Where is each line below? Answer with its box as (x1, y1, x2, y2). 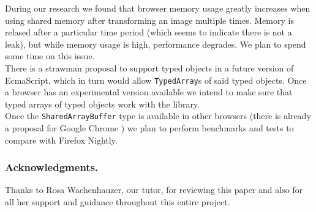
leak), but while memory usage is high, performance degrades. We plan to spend (5, 37, 306, 50)
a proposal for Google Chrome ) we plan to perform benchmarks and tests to (5, 122, 294, 134)
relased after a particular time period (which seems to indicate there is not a (5, 26, 292, 38)
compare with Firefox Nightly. (5, 133, 118, 146)
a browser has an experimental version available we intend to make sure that (5, 86, 293, 98)
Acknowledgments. (5, 159, 99, 175)
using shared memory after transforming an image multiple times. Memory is (5, 13, 294, 26)
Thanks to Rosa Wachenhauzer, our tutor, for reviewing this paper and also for (5, 183, 303, 196)
